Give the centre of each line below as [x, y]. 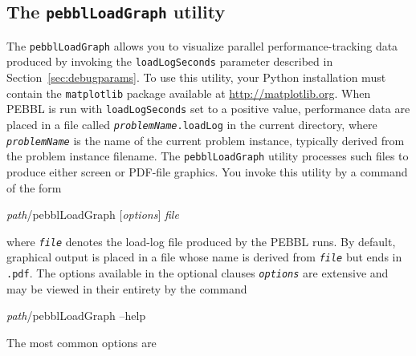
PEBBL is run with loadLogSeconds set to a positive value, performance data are [208, 109]
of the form [34, 187]
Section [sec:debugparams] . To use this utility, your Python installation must [196, 77]
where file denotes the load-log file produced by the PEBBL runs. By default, [201, 241]
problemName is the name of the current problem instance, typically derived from [206, 140]
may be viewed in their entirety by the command [127, 288]
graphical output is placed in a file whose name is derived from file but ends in [204, 257]
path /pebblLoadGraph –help [76, 316]
